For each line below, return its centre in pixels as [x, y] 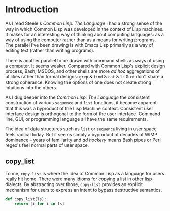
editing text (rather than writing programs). [50, 50]
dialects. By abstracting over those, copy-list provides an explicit [74, 184]
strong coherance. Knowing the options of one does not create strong [78, 82]
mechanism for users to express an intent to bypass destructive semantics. [84, 190]
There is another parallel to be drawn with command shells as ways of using [85, 60]
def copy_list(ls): [26, 199]
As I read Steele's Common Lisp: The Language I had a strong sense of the [84, 23]
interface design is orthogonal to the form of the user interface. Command [83, 114]
